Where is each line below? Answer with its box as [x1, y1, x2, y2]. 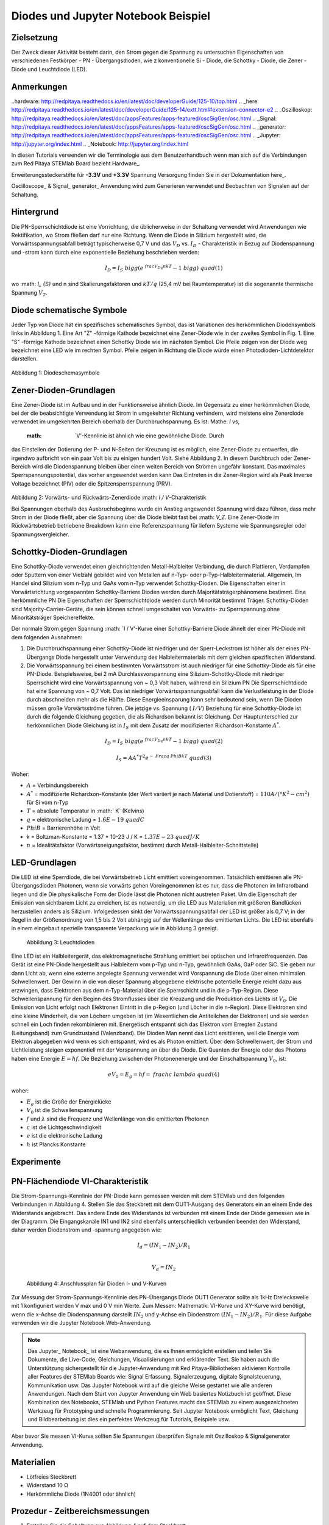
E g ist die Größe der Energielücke [26, 1098, 111, 1107]
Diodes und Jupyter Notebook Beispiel [11, 9, 210, 23]
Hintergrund [11, 207, 59, 217]
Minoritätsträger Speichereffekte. [11, 614, 95, 621]
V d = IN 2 [151, 1264, 176, 1272]
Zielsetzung [11, 32, 58, 43]
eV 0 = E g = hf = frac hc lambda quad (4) [107, 1071, 220, 1079]
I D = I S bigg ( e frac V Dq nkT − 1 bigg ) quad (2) [104, 737, 223, 746]
